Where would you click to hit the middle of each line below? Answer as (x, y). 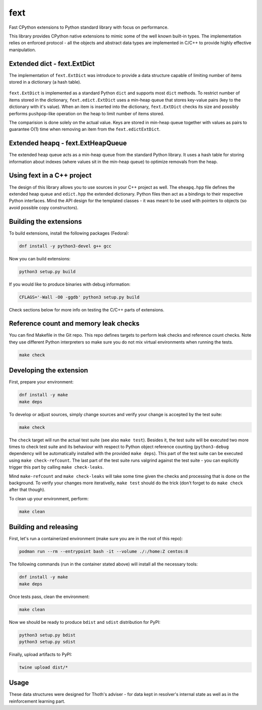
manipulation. (23, 50)
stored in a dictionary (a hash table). (45, 82)
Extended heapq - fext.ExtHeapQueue (68, 143)
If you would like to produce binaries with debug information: (70, 284)
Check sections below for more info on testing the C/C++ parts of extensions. (87, 309)
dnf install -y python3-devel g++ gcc (65, 246)
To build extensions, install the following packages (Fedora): (69, 233)
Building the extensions (45, 221)
